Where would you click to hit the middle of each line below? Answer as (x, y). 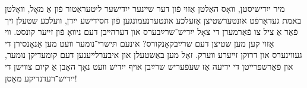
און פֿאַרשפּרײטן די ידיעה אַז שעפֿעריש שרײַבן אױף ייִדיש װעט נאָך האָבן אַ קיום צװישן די (149, 66)
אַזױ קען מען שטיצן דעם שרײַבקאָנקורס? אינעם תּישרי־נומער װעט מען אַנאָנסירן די (140, 43)
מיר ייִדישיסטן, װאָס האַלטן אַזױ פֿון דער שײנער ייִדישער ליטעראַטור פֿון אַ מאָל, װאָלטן (145, 8)
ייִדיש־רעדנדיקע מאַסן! (41, 78)
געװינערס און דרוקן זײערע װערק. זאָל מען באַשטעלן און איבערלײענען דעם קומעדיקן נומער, (153, 55)
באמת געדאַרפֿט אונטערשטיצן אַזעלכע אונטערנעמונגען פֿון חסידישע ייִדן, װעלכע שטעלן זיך (153, 20)
